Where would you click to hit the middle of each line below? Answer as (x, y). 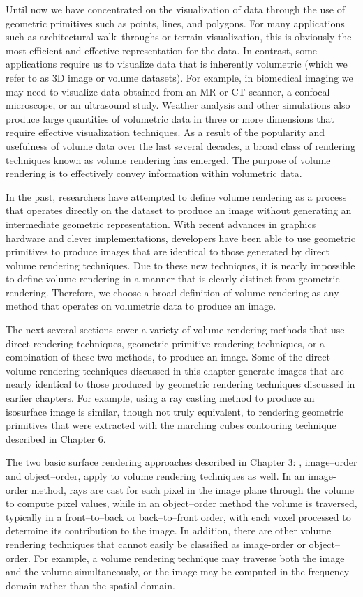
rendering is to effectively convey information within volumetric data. (154, 173)
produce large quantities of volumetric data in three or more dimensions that (170, 118)
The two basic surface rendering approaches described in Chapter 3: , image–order (181, 462)
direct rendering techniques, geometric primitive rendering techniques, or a (165, 343)
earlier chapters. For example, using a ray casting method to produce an (160, 398)
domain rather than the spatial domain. (90, 585)
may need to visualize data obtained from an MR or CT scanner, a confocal (168, 91)
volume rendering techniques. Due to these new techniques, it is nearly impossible (180, 265)
